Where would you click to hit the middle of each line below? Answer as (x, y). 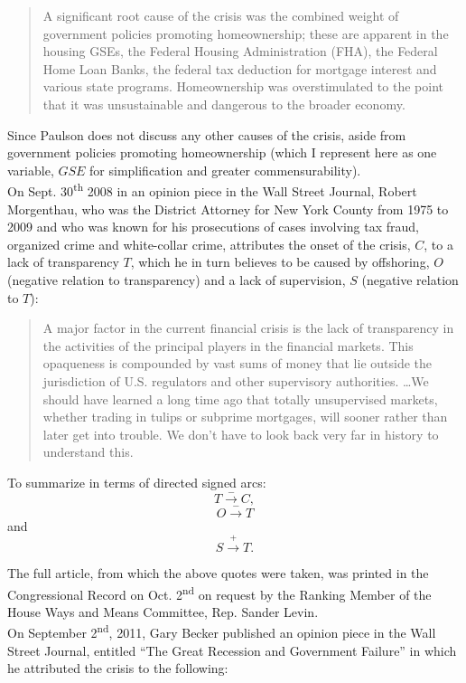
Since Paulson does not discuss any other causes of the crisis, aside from (207, 134)
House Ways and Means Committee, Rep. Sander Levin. (163, 611)
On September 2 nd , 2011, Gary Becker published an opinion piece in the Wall (222, 631)
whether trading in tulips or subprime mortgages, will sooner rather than (245, 417)
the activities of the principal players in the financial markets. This (228, 345)
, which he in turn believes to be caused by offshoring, (280, 262)
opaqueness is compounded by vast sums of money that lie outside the (238, 363)
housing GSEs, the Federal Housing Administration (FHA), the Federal (240, 51)
